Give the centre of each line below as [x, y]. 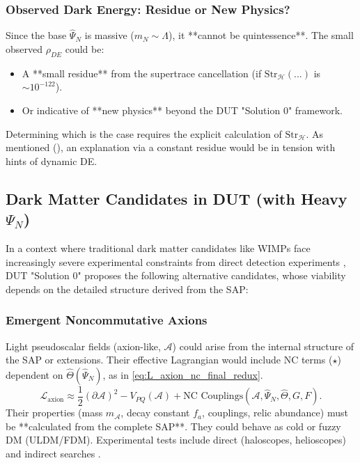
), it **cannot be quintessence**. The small [261, 35]
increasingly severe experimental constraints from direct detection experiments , [176, 261]
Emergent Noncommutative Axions [107, 320]
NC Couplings [213, 397]
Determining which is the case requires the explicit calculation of [144, 133]
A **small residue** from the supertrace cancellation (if [142, 73]
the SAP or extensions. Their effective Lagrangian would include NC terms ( [169, 360]
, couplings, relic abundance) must [275, 413]
